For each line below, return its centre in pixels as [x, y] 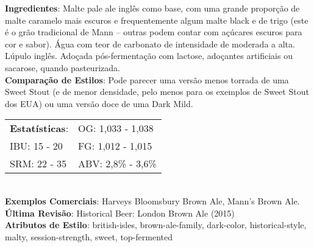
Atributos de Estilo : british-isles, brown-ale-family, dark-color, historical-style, [156, 225]
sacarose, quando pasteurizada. [62, 67]
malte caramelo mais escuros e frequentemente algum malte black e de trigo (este [157, 20]
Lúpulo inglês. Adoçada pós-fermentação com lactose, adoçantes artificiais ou [149, 56]
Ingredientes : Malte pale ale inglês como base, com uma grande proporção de [152, 8]
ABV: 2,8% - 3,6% [117, 164]
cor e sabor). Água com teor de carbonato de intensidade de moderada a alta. [150, 43]
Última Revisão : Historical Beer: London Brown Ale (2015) [120, 213]
